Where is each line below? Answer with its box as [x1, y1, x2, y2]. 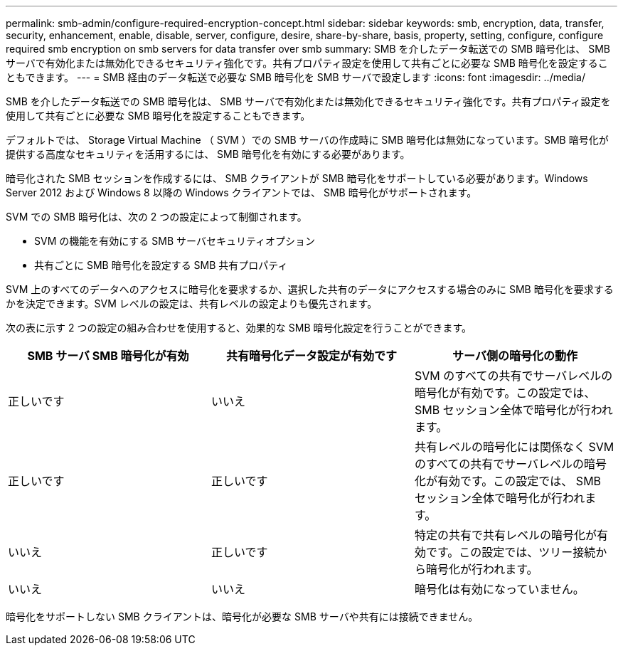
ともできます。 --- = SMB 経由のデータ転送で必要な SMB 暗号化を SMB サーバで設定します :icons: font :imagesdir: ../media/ [6, 71, 585, 83]
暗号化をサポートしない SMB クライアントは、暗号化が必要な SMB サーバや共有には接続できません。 [6, 610, 479, 623]
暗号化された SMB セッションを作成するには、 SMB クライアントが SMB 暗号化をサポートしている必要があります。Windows [6, 172, 588, 184]
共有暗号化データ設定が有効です [225, 349, 397, 363]
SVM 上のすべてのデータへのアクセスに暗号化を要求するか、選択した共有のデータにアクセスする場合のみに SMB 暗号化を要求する [6, 283, 614, 295]
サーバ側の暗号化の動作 [452, 349, 577, 363]
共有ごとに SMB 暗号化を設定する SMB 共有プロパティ [34, 259, 288, 271]
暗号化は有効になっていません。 [414, 582, 585, 596]
